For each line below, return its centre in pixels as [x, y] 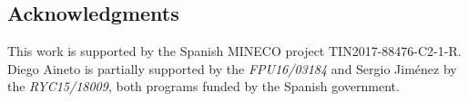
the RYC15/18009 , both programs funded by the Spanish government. [203, 86]
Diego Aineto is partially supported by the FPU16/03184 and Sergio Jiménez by [232, 68]
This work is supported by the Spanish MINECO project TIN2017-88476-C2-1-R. [234, 51]
